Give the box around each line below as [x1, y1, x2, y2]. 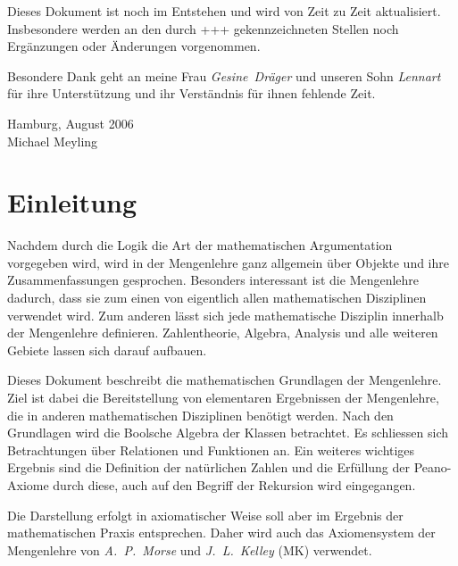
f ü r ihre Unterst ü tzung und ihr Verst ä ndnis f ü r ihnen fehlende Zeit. [7, 84, 376, 103]
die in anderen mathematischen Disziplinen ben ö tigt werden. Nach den [7, 405, 394, 424]
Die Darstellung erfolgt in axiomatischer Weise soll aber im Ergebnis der [7, 505, 404, 524]
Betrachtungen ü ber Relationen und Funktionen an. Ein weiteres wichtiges [7, 440, 415, 459]
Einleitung [7, 184, 137, 221]
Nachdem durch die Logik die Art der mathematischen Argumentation [7, 236, 393, 254]
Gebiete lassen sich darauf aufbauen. [7, 340, 207, 359]
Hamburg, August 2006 [7, 113, 134, 132]
